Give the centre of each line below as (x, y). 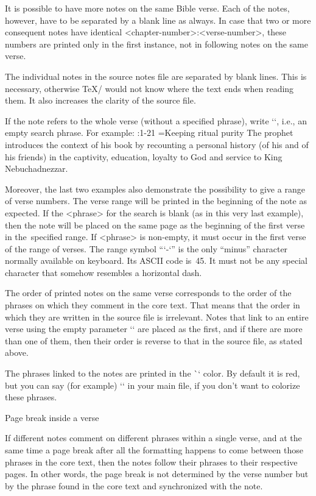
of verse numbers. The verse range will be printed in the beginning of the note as (156, 201)
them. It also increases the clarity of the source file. (100, 100)
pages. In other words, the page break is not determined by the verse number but (157, 474)
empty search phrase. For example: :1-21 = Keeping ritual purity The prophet (149, 133)
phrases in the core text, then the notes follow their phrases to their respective (151, 462)
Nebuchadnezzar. (37, 168)
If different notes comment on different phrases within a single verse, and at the (153, 438)
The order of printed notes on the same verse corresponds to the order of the (148, 293)
